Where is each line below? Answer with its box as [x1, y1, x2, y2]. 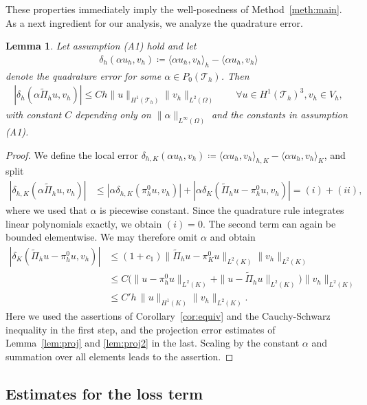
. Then [221, 68, 249, 83]
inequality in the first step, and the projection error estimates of [5, 322, 276, 336]
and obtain [210, 230, 256, 244]
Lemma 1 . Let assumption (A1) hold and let [5, 39, 197, 53]
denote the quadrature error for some [5, 68, 162, 83]
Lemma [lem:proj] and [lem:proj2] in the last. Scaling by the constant [5, 336, 300, 350]
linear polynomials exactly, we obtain [5, 216, 162, 230]
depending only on [75, 107, 151, 122]
